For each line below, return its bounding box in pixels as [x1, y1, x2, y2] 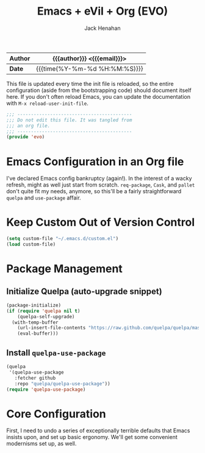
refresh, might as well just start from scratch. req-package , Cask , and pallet [6, 181, 195, 188]
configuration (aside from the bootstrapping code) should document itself [6, 87, 192, 94]
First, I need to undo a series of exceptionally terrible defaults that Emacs [6, 427, 190, 434]
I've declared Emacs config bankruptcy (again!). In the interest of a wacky [6, 175, 192, 182]
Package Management [6, 262, 123, 276]
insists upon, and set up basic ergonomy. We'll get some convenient [6, 433, 178, 441]
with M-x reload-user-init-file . [6, 99, 88, 107]
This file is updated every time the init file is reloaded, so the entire [6, 80, 174, 87]
